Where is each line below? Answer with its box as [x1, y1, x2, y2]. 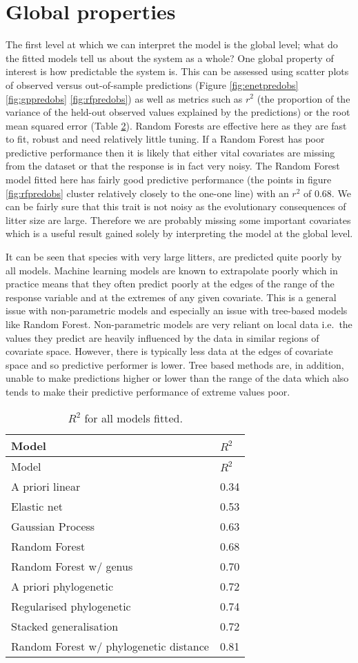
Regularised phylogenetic [11, 598, 131, 614]
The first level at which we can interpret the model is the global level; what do [6, 37, 338, 52]
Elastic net [11, 498, 63, 514]
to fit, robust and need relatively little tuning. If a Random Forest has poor [6, 132, 325, 146]
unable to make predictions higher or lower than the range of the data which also [6, 371, 349, 385]
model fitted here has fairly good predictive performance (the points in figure [6, 172, 332, 187]
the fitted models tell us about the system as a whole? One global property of [6, 50, 334, 65]
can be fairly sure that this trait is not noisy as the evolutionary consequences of [6, 199, 346, 214]
